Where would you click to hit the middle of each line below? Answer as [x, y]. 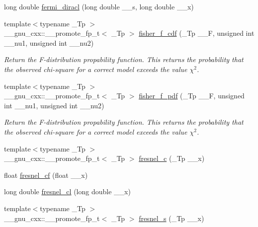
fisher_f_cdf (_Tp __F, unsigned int [197, 33]
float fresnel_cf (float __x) [46, 175]
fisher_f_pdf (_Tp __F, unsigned [192, 96]
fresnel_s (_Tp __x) [172, 218]
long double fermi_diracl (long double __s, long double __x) [99, 6]
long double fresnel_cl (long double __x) [67, 191]
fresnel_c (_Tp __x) [172, 158]
